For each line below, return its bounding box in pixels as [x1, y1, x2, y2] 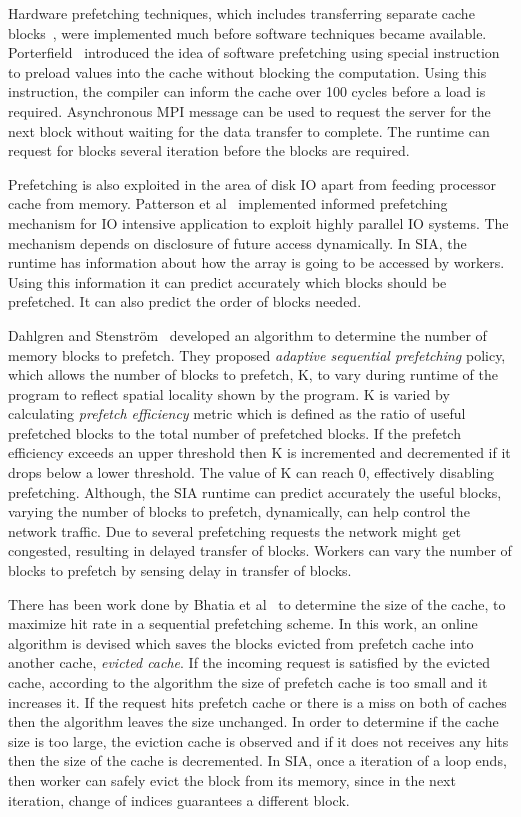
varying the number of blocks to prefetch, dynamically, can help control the [8, 501, 470, 522]
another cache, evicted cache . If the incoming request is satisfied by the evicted [8, 652, 490, 673]
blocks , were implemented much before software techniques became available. [8, 22, 487, 43]
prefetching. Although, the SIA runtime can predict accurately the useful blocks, [8, 481, 502, 502]
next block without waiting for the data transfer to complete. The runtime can [8, 120, 490, 141]
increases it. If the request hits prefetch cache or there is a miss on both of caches [8, 691, 507, 712]
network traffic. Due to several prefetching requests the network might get [8, 520, 461, 541]
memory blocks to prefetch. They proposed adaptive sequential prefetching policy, [8, 344, 506, 365]
